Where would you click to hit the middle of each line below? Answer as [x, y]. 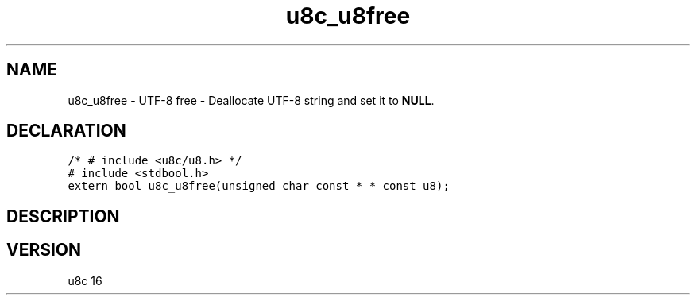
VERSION [44, 250]
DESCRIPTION [63, 216]
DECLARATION [66, 131]
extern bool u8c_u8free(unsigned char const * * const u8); [259, 186]
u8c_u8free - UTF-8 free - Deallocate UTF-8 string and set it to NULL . [251, 100]
